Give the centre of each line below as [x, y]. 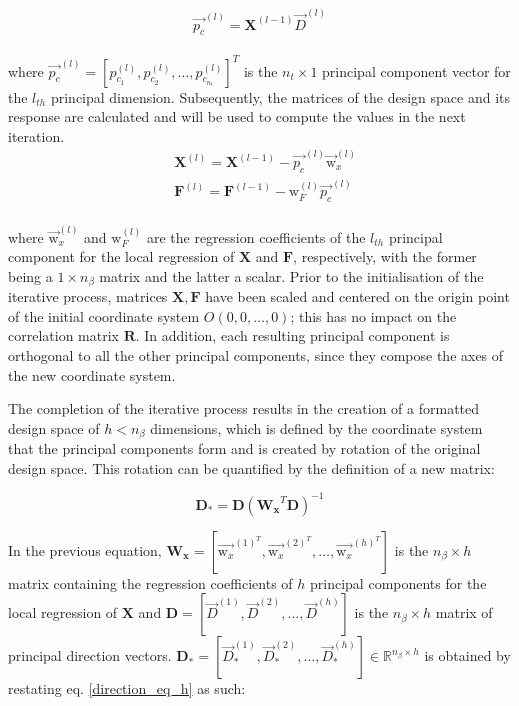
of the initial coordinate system [104, 315]
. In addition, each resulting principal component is [292, 335]
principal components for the [398, 582]
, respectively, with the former [385, 256]
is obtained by [467, 655]
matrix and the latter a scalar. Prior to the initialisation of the [291, 275]
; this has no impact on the [373, 315]
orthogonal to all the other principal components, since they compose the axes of [256, 354]
